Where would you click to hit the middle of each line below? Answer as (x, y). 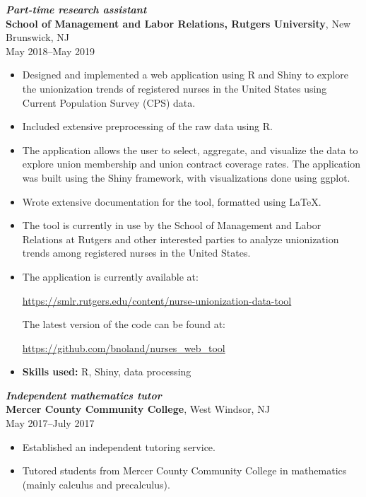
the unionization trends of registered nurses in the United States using (175, 88)
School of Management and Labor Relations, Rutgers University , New (178, 23)
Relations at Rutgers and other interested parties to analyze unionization (181, 239)
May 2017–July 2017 (50, 423)
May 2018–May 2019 (50, 51)
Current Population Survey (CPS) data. (109, 102)
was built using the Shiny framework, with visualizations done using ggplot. (186, 177)
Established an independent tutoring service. (119, 446)
